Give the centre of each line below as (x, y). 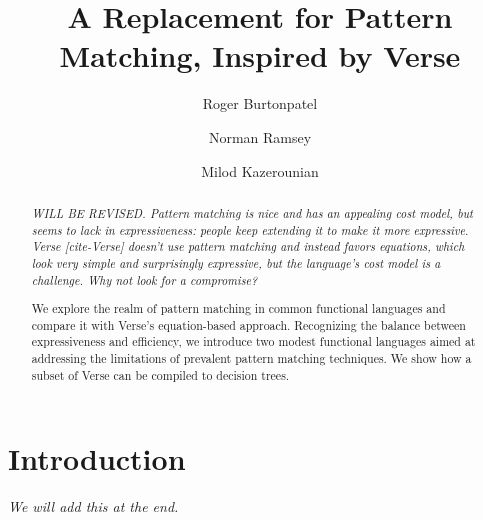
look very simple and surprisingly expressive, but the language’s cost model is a (236, 262)
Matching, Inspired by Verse (260, 55)
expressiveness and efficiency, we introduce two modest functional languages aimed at (253, 341)
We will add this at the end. (93, 506)
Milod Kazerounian (260, 170)
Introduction (97, 458)
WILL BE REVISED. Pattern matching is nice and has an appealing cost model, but (252, 212)
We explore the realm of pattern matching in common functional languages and (238, 308)
